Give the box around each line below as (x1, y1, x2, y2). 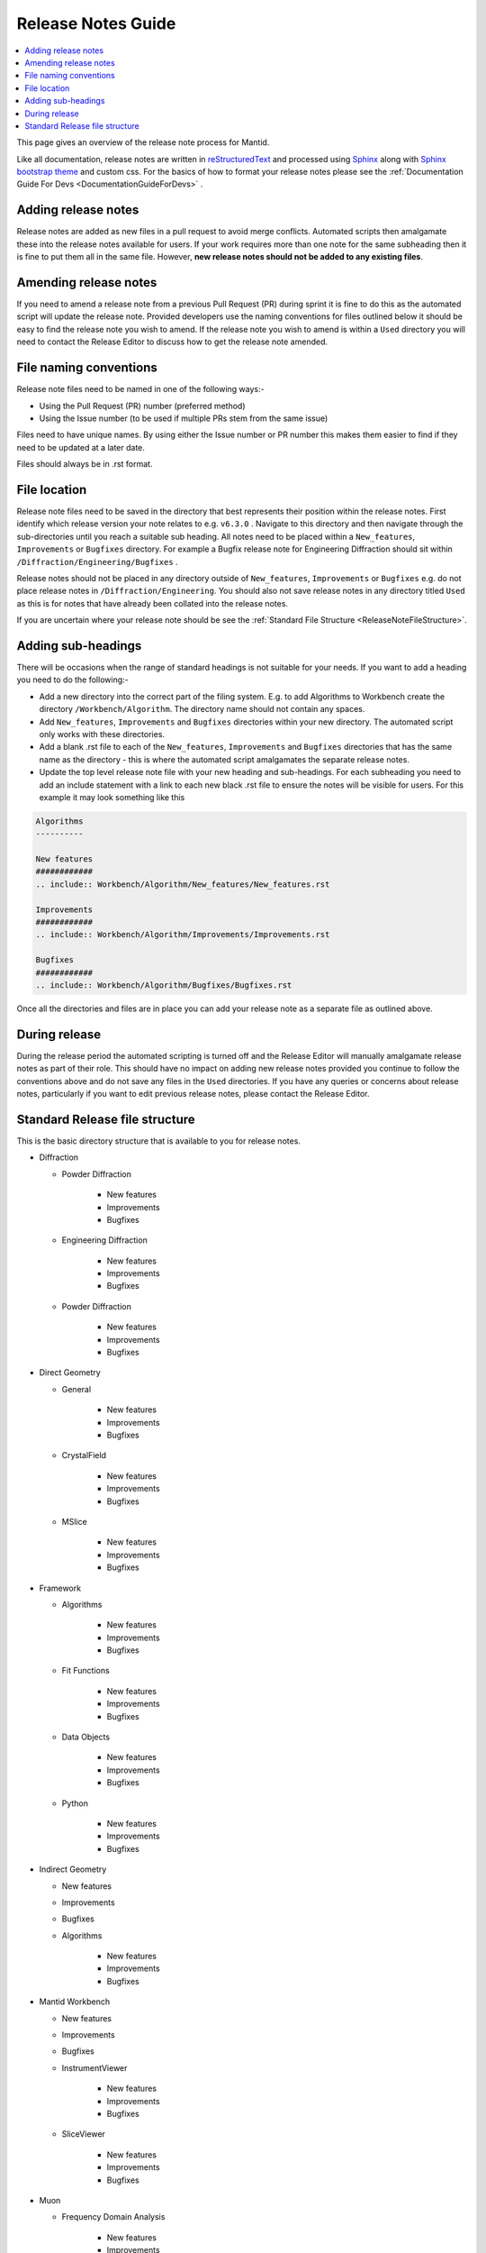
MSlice (61, 1516, 87, 1527)
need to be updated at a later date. (16, 442, 146, 452)
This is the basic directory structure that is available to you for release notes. (16, 1136, 301, 1146)
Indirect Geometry (39, 1864, 107, 1874)
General (61, 1383, 92, 1394)
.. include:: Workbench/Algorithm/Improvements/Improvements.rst (35, 929, 330, 940)
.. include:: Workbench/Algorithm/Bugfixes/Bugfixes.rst (35, 980, 292, 990)
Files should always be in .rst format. (16, 459, 153, 470)
